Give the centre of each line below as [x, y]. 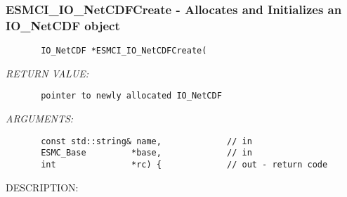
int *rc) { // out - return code [184, 164]
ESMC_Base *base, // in [146, 153]
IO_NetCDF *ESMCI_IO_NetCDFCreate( [124, 51]
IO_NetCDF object [63, 25]
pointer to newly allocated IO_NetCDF [131, 96]
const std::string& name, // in [146, 141]
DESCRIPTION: [42, 187]
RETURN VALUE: [47, 73]
